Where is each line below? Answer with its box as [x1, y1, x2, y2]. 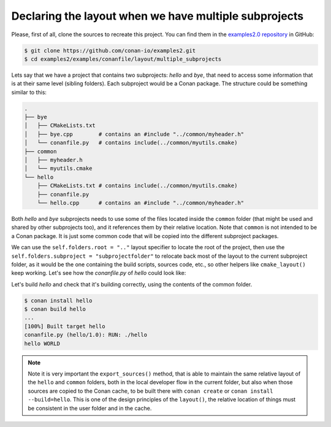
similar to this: [11, 88, 47, 96]
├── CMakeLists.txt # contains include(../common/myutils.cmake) [37, 182, 238, 190]
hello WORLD [24, 340, 61, 347]
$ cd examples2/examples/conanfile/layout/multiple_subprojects [24, 55, 222, 63]
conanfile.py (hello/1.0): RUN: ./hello [24, 331, 147, 339]
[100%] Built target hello [24, 323, 105, 329]
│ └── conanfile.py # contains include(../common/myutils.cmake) [24, 139, 238, 147]
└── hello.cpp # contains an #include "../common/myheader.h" [37, 199, 245, 206]
